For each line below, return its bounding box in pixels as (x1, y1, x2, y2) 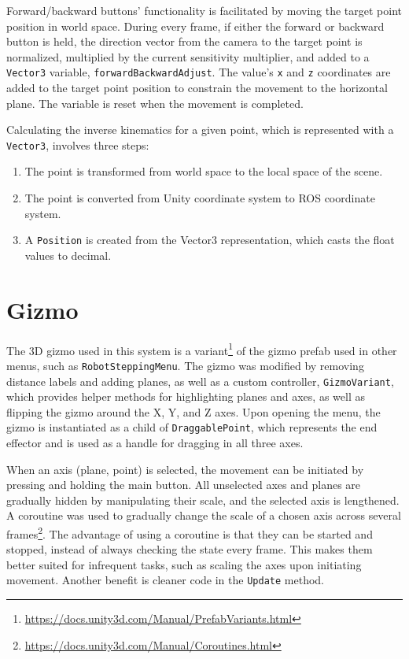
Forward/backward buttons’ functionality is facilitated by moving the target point (6, 2, 403, 18)
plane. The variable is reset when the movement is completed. (6, 94, 304, 111)
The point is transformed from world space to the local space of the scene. (24, 163, 383, 180)
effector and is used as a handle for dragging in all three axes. (6, 435, 304, 451)
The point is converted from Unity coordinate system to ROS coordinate (24, 190, 375, 206)
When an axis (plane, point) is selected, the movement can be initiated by (6, 461, 364, 477)
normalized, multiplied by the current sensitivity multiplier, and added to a (6, 48, 370, 65)
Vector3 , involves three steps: (6, 136, 149, 153)
